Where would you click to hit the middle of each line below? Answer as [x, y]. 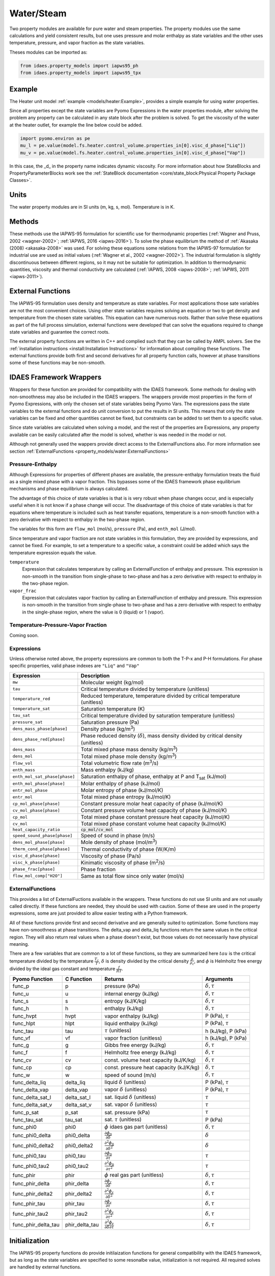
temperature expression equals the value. [53, 553]
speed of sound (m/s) [130, 1075]
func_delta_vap [31, 1090]
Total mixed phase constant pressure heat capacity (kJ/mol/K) [155, 817]
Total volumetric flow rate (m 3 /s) [120, 763]
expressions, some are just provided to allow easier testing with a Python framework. [99, 913]
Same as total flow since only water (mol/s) [132, 876]
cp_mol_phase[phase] [36, 804]
